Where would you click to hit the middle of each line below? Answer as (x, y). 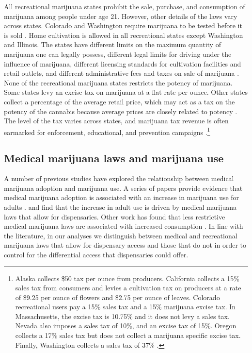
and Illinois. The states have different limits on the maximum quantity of (112, 44)
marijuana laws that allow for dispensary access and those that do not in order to (125, 245)
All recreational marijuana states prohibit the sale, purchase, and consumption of (125, 6)
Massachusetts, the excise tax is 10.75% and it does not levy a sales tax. (122, 316)
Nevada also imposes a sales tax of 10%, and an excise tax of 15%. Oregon (126, 326)
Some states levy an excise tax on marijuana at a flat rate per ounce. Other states (126, 92)
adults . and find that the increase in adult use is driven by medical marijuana (120, 207)
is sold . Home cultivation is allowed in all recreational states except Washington (124, 35)
